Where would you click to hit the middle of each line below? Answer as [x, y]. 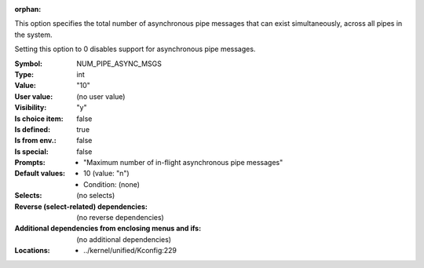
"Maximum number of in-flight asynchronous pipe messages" [183, 163]
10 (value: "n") [106, 174]
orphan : [28, 9]
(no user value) [101, 96]
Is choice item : [39, 119]
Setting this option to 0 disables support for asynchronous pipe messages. [135, 49]
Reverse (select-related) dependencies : [81, 206]
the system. [33, 35]
